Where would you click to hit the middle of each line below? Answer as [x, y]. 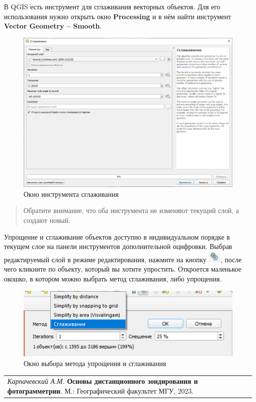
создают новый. [47, 220]
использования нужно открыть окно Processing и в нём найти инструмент [118, 16]
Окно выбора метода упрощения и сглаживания [95, 363]
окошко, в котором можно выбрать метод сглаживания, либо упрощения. [113, 278]
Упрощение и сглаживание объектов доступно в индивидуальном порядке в [117, 236]
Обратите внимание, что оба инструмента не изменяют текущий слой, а [131, 210]
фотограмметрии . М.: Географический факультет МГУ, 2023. [101, 390]
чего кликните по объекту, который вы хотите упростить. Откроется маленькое [123, 269]
